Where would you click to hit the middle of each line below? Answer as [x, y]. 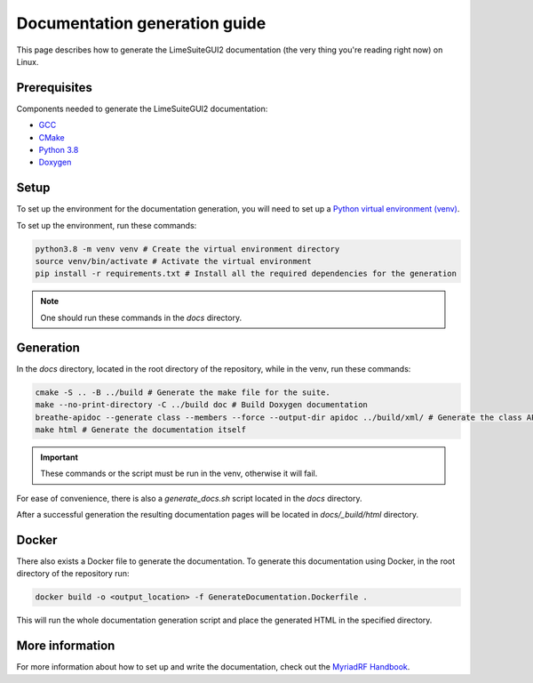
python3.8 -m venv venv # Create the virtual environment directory [187, 249]
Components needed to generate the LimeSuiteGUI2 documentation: [142, 108]
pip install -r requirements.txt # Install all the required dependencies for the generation [246, 274]
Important [60, 457]
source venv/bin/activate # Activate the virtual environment [173, 261]
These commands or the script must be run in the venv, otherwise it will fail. [179, 474]
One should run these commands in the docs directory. [141, 317]
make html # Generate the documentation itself [140, 430]
